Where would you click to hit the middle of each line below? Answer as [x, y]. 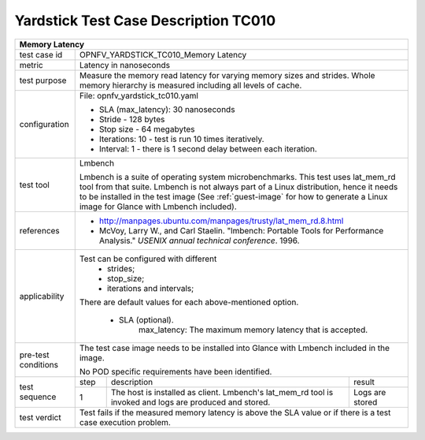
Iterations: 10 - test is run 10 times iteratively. [181, 139]
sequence [38, 397]
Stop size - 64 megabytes [147, 129]
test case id [41, 54]
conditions [39, 364]
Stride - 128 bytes [132, 119]
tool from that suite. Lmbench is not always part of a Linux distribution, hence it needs [238, 187]
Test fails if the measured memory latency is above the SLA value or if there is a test [235, 412]
